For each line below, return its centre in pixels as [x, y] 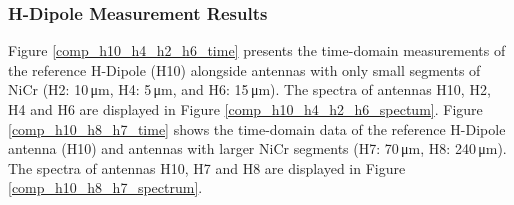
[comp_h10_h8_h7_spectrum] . [105, 187]
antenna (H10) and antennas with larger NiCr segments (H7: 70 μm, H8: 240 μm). [257, 148]
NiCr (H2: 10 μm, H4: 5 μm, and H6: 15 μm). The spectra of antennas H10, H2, [249, 89]
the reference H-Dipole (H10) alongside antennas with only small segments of [244, 69]
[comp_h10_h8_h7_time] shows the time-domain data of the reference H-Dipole [257, 128]
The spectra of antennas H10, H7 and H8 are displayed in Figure [207, 167]
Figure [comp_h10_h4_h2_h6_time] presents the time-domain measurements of [257, 50]
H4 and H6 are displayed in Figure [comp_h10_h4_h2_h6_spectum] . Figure [245, 109]
